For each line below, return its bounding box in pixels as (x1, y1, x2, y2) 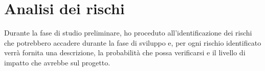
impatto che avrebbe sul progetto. (4, 57, 111, 67)
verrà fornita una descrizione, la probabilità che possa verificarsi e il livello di (4, 47, 246, 58)
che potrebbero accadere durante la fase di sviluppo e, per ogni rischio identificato (4, 37, 261, 48)
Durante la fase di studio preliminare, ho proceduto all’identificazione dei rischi (4, 27, 252, 38)
